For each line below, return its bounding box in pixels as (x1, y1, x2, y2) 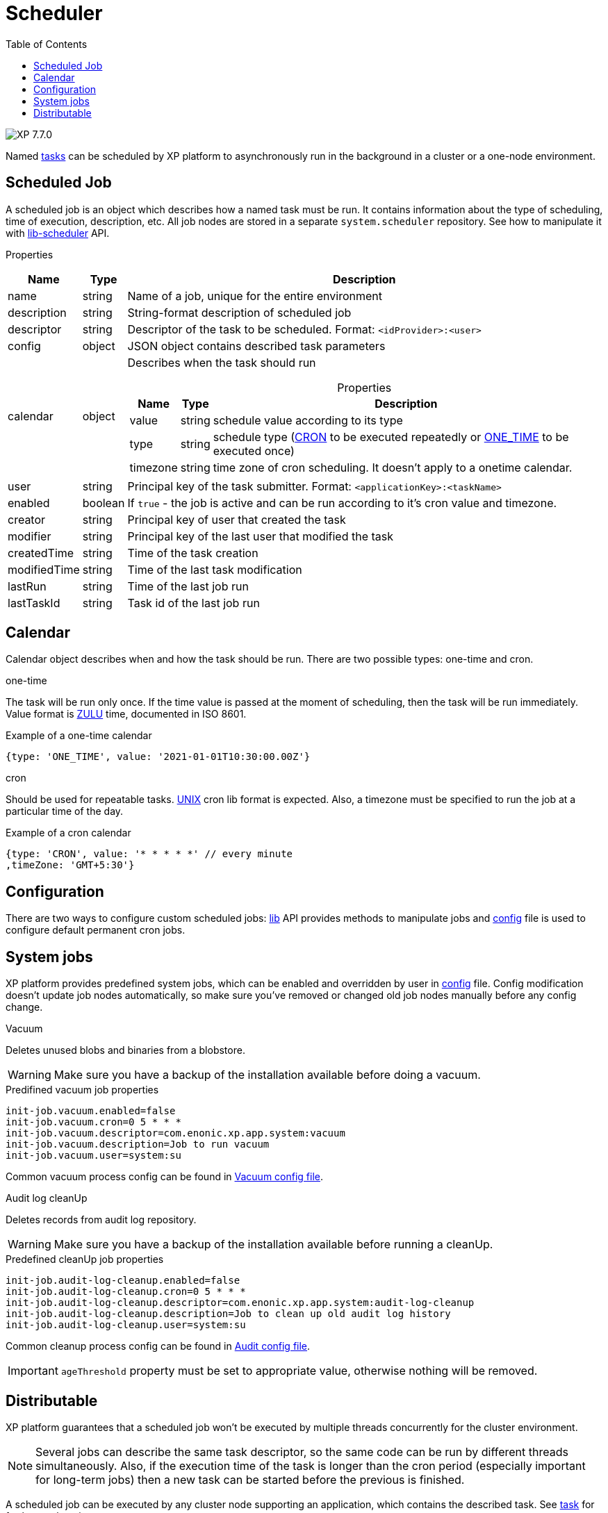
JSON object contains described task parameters (127, 338, 386, 353)
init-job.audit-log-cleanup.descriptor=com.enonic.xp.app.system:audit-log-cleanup (6, 1297, 475, 1309)
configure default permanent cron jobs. (6, 924, 186, 936)
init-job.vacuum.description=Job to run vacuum (6, 1139, 270, 1150)
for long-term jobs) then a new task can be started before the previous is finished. (35, 1472, 465, 1487)
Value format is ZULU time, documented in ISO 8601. (6, 708, 247, 720)
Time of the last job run (127, 579, 249, 593)
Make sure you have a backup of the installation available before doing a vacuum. (54, 1068, 481, 1082)
